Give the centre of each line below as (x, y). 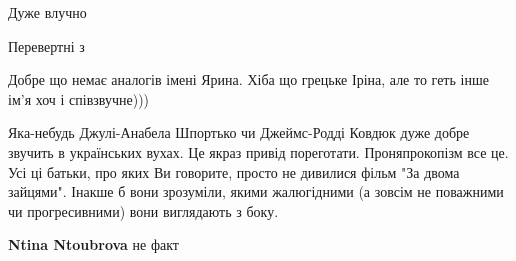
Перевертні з (46, 45)
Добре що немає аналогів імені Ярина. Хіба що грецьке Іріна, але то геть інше (248, 79)
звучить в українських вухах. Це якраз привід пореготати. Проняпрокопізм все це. (258, 151)
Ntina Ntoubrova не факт (93, 244)
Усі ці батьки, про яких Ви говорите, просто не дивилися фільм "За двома (234, 171)
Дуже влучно (47, 12)
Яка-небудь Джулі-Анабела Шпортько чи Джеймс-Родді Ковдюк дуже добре (239, 132)
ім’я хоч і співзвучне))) (79, 98)
